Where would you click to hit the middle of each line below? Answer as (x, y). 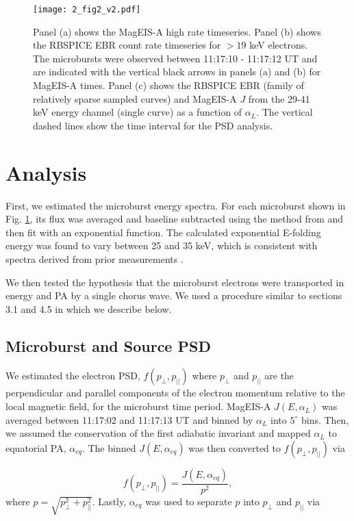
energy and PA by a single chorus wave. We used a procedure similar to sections (174, 295)
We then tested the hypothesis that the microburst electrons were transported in (175, 282)
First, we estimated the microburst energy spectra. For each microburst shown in (176, 205)
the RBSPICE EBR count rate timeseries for (127, 45)
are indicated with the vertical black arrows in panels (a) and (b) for (177, 72)
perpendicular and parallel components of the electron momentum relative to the (175, 393)
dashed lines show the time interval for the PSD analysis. (153, 125)
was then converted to (235, 447)
